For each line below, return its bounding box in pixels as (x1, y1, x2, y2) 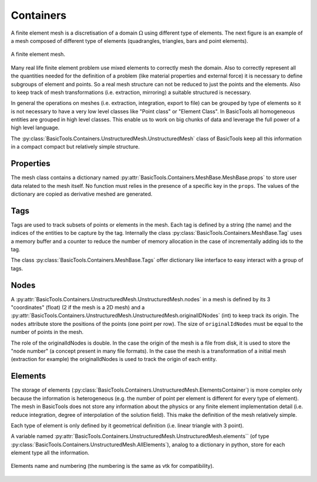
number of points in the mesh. (11, 329, 84, 336)
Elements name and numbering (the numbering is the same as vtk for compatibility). (11, 463, 214, 470)
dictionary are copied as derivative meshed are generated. (11, 190, 153, 197)
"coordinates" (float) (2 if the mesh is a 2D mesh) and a (11, 304, 145, 311)
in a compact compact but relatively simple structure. (11, 143, 140, 150)
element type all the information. (11, 449, 89, 456)
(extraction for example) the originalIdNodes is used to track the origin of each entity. (11, 356, 217, 363)
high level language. (11, 124, 60, 132)
